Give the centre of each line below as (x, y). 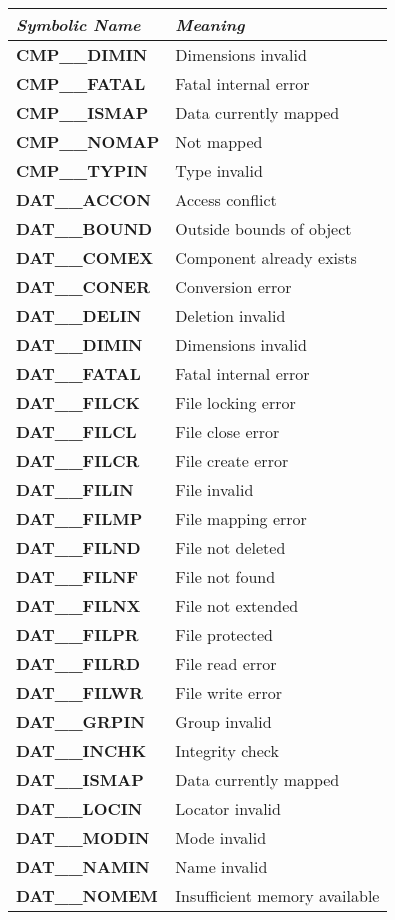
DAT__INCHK (81, 750)
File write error (228, 692)
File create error (232, 460)
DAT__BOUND (84, 228)
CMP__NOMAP (88, 141)
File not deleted (230, 547)
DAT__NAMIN (83, 866)
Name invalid (221, 866)
